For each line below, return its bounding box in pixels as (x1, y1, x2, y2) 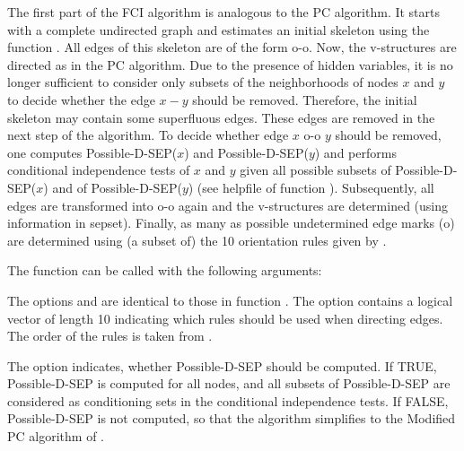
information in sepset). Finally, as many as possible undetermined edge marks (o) (7, 213, 455, 232)
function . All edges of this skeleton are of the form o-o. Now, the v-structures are (7, 38, 457, 56)
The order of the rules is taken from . (7, 326, 213, 345)
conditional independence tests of (7, 160, 190, 179)
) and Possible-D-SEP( (184, 143, 309, 161)
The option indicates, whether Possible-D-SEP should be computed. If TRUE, (7, 356, 437, 375)
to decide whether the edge (7, 90, 155, 108)
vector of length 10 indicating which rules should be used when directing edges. (7, 308, 443, 327)
